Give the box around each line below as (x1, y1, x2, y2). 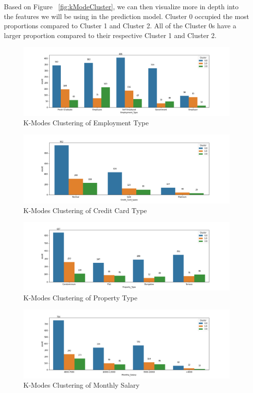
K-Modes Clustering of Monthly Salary (23, 380, 140, 390)
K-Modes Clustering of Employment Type (23, 118, 149, 128)
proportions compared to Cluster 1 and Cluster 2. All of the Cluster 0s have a (4, 20, 236, 31)
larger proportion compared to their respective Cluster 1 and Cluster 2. (4, 30, 217, 40)
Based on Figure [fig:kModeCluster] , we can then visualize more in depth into (4, 1, 239, 11)
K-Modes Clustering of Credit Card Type (23, 205, 147, 215)
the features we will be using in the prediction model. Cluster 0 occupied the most (4, 11, 250, 21)
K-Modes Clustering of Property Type (23, 292, 138, 302)
